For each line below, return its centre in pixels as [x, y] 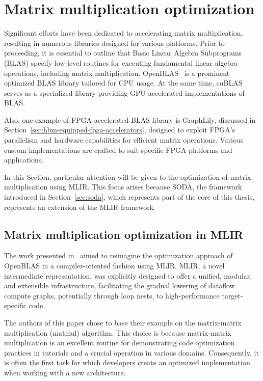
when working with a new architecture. [65, 372]
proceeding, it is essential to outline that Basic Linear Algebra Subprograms [123, 53]
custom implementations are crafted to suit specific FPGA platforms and [118, 149]
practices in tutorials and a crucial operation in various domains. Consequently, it [131, 352]
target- [232, 295]
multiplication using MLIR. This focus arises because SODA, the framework [123, 187]
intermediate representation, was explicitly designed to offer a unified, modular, [128, 275]
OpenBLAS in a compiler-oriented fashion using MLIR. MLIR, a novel [114, 266]
